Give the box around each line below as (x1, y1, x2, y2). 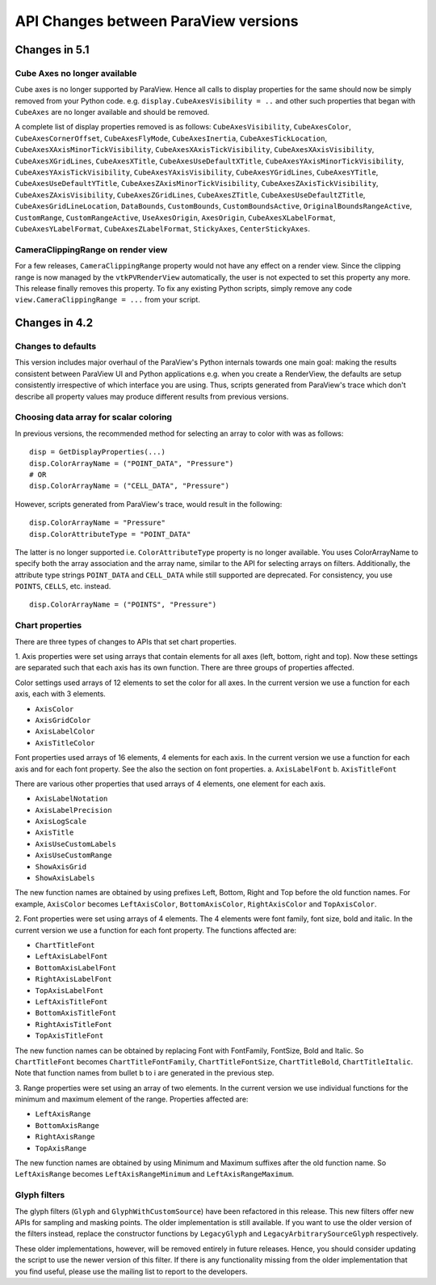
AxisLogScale (35, 817, 87, 826)
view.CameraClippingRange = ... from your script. (15, 295, 201, 305)
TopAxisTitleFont (35, 1031, 104, 1041)
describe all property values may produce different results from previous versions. (15, 391, 289, 401)
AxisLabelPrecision (35, 805, 112, 814)
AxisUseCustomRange (35, 851, 112, 860)
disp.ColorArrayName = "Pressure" (29, 518, 166, 527)
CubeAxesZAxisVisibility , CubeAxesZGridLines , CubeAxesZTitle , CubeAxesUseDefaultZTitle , (15, 190, 366, 200)
